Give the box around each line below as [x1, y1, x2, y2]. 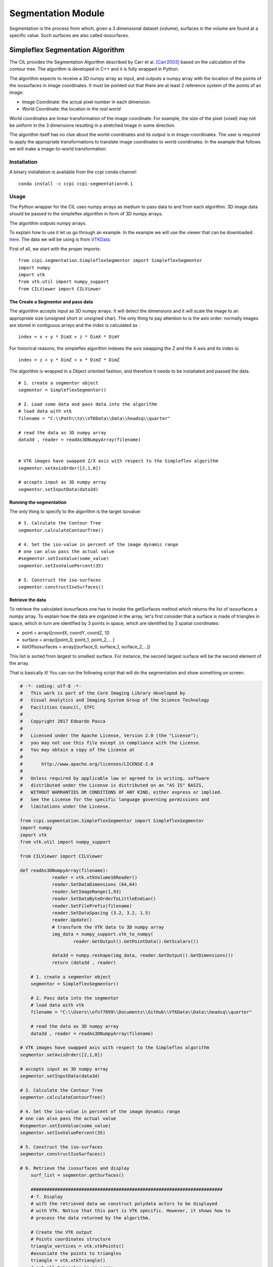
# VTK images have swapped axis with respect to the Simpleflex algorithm [20, 1045, 210, 1051]
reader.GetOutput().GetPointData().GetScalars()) [73, 938, 199, 944]
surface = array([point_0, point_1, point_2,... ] [22, 637, 115, 643]
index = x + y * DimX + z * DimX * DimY [18, 334, 120, 340]
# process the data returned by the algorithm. [30, 1215, 151, 1221]
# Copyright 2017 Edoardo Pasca [20, 719, 106, 724]
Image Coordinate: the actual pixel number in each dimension [22, 99, 150, 105]
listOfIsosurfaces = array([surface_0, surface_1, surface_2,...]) [22, 644, 151, 650]
